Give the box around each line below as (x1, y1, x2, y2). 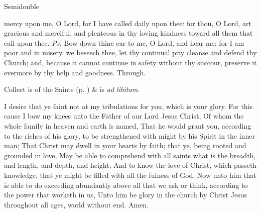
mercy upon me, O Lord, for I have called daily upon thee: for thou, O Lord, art (4, 18, 251, 28)
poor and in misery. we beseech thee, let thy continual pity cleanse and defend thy (4, 47, 257, 58)
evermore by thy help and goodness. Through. (4, 67, 146, 77)
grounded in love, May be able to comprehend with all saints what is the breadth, (4, 150, 256, 160)
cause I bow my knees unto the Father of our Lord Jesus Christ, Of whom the (4, 111, 244, 121)
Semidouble (4, 1, 40, 11)
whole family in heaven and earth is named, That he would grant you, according (4, 120, 251, 131)
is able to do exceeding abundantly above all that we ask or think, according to (4, 179, 248, 190)
